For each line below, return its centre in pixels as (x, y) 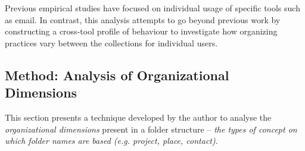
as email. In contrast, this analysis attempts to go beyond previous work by (143, 19)
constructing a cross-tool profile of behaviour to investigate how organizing (141, 31)
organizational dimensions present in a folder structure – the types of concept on (151, 129)
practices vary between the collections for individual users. (111, 43)
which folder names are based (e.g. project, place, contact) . (111, 141)
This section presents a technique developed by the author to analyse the (138, 117)
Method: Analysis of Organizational (117, 75)
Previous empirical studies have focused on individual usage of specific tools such (152, 8)
